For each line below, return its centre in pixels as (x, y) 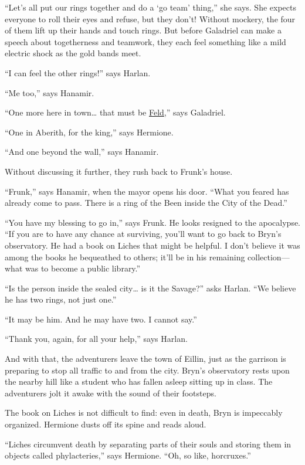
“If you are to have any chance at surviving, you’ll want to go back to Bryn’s (143, 234)
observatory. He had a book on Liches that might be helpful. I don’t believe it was (152, 245)
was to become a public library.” (83, 268)
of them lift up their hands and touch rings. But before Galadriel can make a (143, 30)
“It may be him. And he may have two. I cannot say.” (101, 319)
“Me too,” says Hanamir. (50, 92)
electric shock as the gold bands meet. (73, 53)
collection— (269, 257)
